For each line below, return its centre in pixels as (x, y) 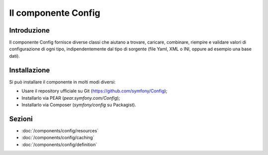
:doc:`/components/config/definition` (59, 144)
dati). (14, 56)
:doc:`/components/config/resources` (60, 130)
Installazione (30, 70)
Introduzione (30, 30)
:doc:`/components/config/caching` (58, 138)
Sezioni (21, 119)
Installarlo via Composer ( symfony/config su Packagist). (79, 105)
